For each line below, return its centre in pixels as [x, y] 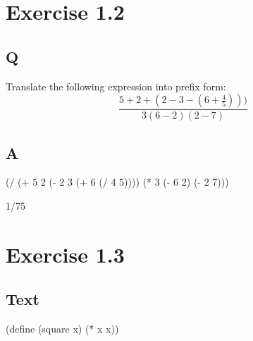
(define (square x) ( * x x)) [62, 329]
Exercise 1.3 [65, 254]
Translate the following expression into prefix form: [116, 86]
